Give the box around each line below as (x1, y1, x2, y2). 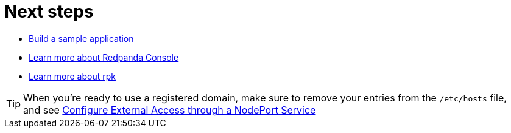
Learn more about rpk (29, 70, 116, 81)
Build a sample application (29, 33, 134, 44)
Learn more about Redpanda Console (29, 52, 179, 63)
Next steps (4, 1, 94, 22)
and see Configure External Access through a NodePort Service (23, 103, 316, 116)
